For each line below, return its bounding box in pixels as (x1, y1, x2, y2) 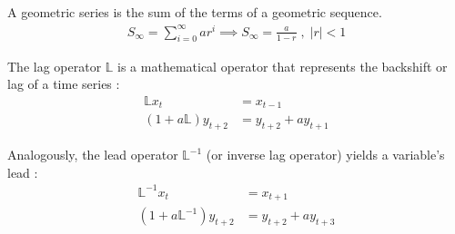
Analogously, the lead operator (7, 145, 178, 163)
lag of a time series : (7, 74, 120, 93)
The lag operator (7, 56, 102, 75)
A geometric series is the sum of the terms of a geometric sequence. (7, 3, 382, 21)
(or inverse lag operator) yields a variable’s (206, 145, 445, 163)
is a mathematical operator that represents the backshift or (117, 56, 448, 75)
